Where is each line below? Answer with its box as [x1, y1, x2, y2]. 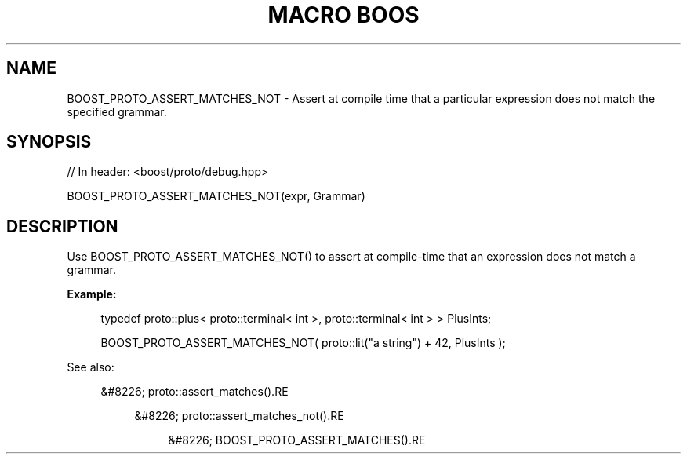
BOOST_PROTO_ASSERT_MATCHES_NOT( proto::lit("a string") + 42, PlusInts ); [100, 336, 506, 350]
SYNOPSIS [6, 132, 92, 152]
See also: [67, 360, 114, 374]
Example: [67, 287, 117, 301]
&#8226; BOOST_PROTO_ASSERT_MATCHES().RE [168, 433, 426, 447]
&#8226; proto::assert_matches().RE [100, 385, 289, 399]
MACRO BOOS [267, 2, 420, 28]
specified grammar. [67, 104, 167, 119]
